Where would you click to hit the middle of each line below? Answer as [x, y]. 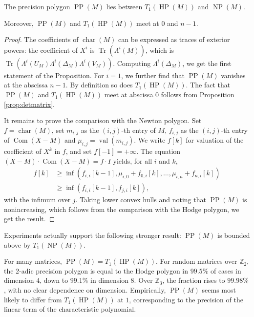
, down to [54, 280]
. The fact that [208, 85]
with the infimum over [37, 200]
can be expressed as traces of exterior [174, 39]
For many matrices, [33, 261]
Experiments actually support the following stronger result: [93, 235]
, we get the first [207, 63]
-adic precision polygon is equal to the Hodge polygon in [104, 270]
